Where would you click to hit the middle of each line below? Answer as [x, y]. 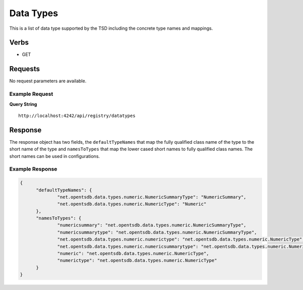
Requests [24, 69]
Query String [23, 104]
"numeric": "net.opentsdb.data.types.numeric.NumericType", [133, 254]
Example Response [33, 169]
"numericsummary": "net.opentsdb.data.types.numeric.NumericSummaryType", [152, 225]
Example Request [31, 94]
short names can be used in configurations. [55, 156]
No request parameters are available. [48, 81]
